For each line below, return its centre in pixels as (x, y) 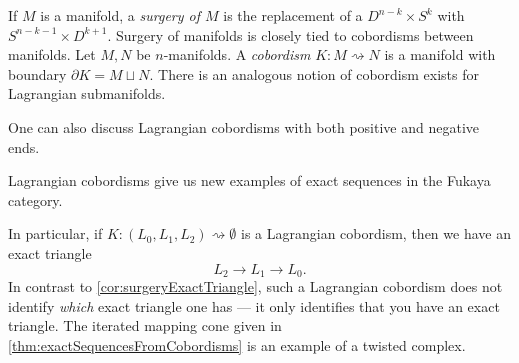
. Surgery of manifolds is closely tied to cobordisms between (290, 34)
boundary (37, 73)
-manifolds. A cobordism (237, 54)
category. (35, 199)
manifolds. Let (52, 54)
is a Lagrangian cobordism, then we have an (376, 233)
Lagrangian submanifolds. (87, 93)
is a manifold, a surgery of (120, 15)
